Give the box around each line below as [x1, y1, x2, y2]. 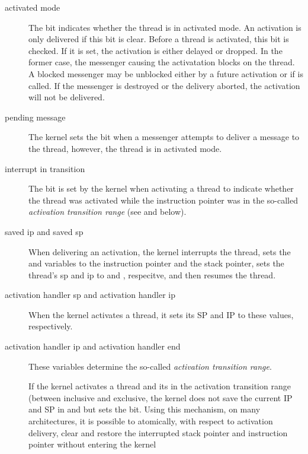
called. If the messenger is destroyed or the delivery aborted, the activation [28, 79, 300, 91]
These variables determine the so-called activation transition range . [28, 360, 272, 372]
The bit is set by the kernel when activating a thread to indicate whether [28, 182, 294, 195]
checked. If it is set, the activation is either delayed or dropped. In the [28, 44, 283, 56]
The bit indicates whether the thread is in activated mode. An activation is [28, 21, 301, 33]
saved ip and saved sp [5, 225, 84, 237]
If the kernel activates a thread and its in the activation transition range [28, 380, 291, 392]
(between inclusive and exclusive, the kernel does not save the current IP [28, 391, 293, 404]
